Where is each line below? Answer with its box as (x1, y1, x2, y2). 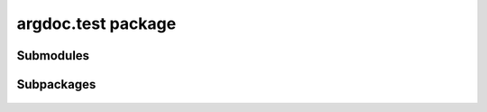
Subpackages (16, 77, 96, 92)
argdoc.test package (16, 14, 177, 33)
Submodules (16, 48, 90, 63)
